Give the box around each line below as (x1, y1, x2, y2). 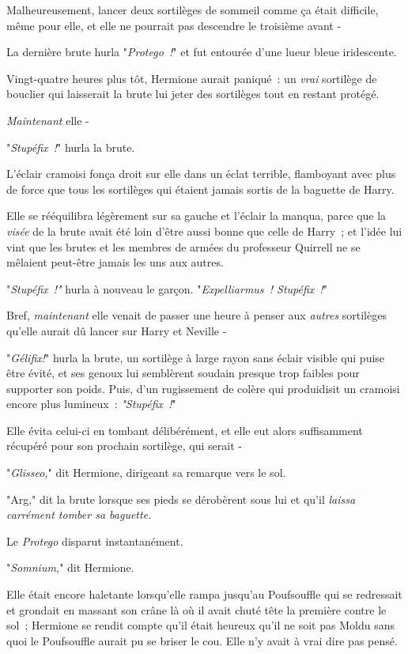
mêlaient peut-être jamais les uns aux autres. (6, 254, 224, 270)
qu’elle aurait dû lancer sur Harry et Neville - (6, 322, 227, 338)
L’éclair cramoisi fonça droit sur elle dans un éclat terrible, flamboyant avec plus (6, 165, 396, 182)
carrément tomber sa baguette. (6, 506, 152, 523)
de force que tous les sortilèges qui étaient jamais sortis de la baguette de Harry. (6, 180, 395, 197)
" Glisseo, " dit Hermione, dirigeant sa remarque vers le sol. (6, 464, 286, 481)
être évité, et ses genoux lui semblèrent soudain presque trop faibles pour (6, 365, 360, 381)
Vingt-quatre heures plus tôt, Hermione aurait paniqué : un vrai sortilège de (6, 70, 377, 86)
